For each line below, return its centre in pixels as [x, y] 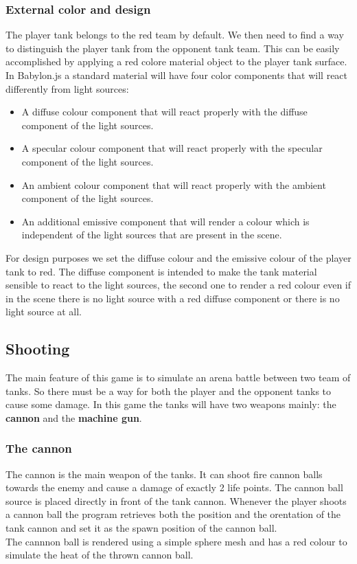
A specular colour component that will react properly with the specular [172, 148]
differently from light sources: [67, 88]
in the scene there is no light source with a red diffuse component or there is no [173, 298]
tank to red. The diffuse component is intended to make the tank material [161, 271]
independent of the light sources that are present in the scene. [152, 235]
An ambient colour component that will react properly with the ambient [174, 184]
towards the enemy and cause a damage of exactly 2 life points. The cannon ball [174, 487]
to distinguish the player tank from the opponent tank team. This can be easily [173, 48]
